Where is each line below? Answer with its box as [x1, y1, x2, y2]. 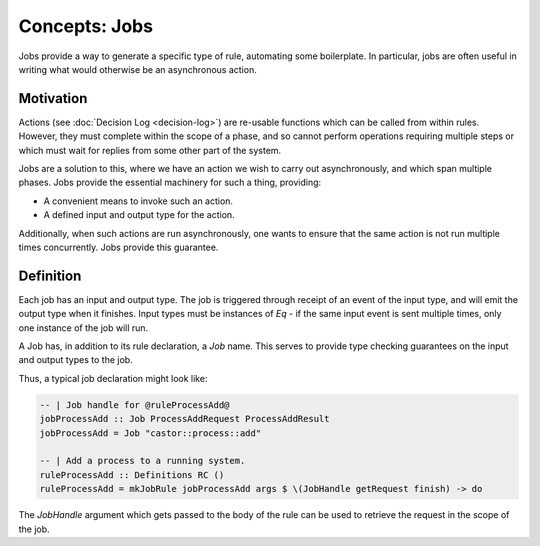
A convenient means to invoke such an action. [43, 195, 234, 207]
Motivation [18, 90, 88, 107]
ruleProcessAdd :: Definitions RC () [39, 469, 225, 480]
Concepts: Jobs [18, 15, 154, 37]
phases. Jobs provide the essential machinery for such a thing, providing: [18, 176, 322, 189]
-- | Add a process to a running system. [39, 455, 246, 467]
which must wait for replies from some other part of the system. [18, 144, 282, 156]
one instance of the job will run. [18, 321, 149, 334]
